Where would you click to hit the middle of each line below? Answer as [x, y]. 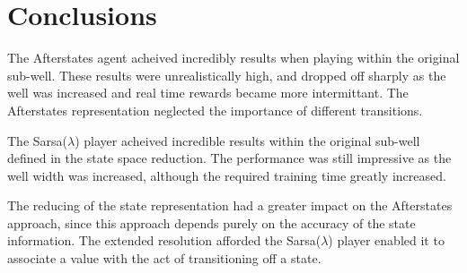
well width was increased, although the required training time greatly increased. [227, 175]
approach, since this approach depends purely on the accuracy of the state [211, 222]
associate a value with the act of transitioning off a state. [164, 258]
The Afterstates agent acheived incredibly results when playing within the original [233, 58]
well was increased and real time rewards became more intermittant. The [208, 93]
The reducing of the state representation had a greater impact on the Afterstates [230, 205]
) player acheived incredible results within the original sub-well [247, 140]
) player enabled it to [386, 240]
